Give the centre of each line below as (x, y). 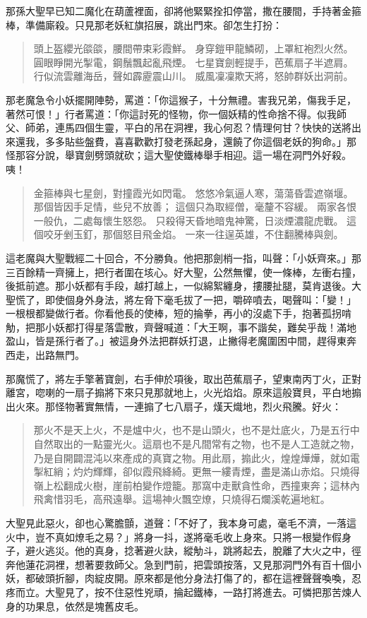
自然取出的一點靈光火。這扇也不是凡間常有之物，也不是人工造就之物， (197, 444)
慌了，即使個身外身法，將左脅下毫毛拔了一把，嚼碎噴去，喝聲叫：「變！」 (186, 299)
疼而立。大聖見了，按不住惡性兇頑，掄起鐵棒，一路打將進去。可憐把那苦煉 (179, 592)
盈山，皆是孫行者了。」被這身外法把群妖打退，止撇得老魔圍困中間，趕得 (171, 341)
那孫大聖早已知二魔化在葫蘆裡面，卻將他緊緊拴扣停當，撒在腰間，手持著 (174, 11)
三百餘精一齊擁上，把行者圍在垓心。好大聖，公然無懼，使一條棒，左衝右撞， (183, 272)
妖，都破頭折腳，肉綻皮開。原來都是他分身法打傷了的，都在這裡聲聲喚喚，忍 (183, 578)
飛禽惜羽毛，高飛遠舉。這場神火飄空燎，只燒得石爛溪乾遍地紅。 (182, 499)
